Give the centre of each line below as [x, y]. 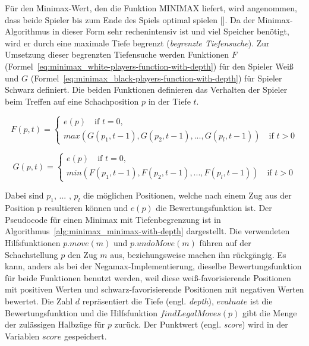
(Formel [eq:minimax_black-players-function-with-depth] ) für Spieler [156, 78]
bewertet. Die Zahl [39, 301]
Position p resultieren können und [66, 208]
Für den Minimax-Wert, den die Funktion [81, 8]
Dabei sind [24, 195]
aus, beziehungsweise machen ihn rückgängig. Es [198, 254]
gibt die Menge [270, 312]
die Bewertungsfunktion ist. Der [214, 208]
